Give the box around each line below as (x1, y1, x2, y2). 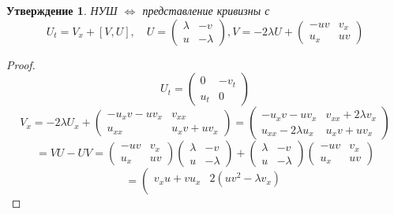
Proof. (6, 56, 36, 72)
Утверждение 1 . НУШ (6, 2, 118, 18)
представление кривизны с (142, 2, 270, 18)
